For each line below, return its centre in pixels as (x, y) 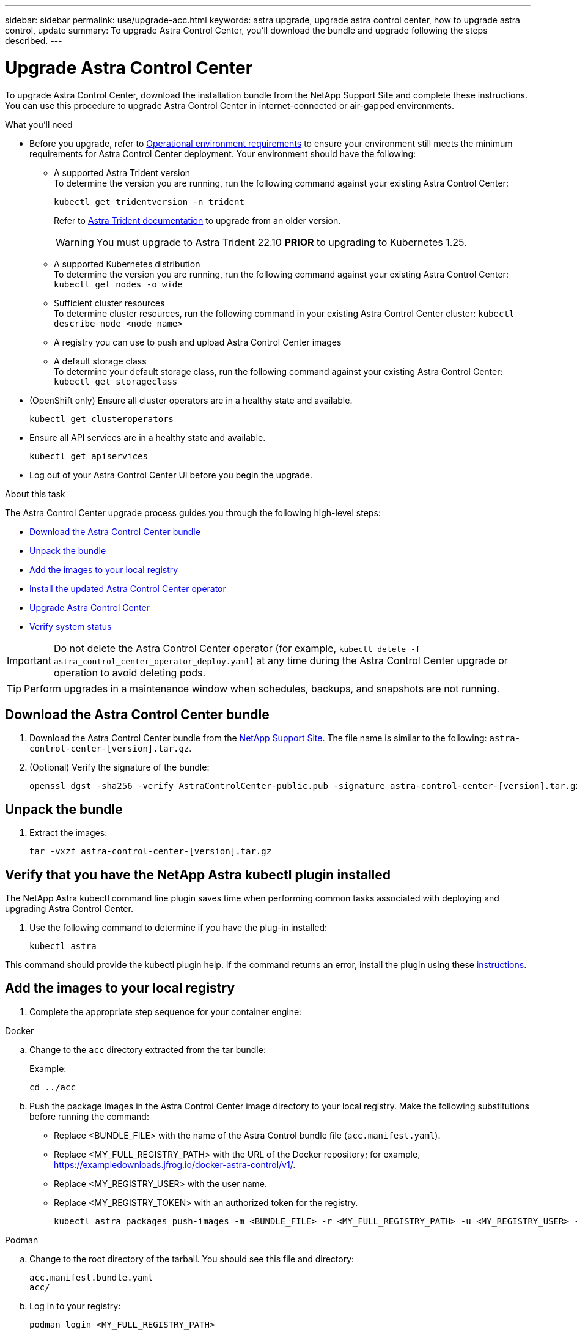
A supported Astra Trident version (122, 172)
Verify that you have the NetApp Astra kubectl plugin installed (198, 875)
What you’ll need (39, 124)
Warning (75, 242)
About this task (35, 494)
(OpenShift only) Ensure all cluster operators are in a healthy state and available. (191, 400)
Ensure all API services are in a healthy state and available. (148, 437)
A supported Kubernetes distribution (127, 264)
